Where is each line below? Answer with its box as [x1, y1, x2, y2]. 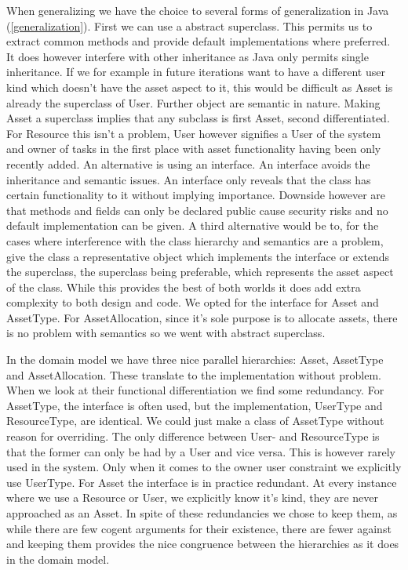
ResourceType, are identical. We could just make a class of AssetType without [6, 412, 384, 429]
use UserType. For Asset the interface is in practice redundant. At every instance [6, 474, 397, 490]
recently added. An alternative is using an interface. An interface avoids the [6, 155, 370, 172]
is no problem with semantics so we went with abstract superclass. [6, 325, 326, 341]
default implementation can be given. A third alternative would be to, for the [6, 217, 379, 234]
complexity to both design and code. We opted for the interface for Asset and [6, 294, 379, 310]
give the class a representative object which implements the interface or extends [6, 248, 390, 264]
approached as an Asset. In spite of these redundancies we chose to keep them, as [6, 505, 398, 521]
